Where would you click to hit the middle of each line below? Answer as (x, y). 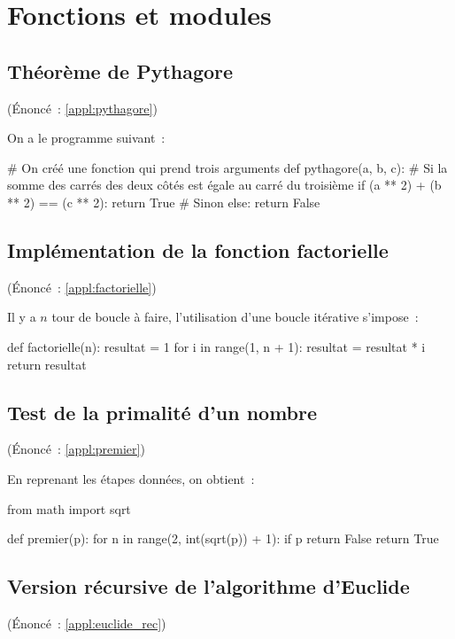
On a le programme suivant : (86, 138)
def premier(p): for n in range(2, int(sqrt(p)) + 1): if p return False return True (223, 538)
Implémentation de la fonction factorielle (198, 249)
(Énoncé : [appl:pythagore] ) (82, 108)
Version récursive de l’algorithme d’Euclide (208, 586)
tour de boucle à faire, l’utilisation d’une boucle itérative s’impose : (235, 317)
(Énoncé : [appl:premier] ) (76, 449)
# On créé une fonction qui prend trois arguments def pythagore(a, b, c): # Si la (227, 167)
